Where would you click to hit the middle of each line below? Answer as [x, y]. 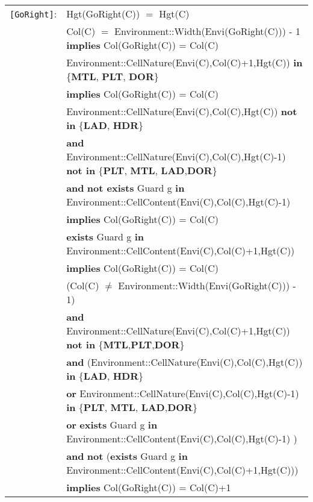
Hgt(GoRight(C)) [103, 14]
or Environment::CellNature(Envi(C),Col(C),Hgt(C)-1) [183, 393]
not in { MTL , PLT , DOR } [126, 344]
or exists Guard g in [112, 425]
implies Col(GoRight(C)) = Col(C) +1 [149, 487]
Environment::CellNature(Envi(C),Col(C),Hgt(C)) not [182, 111]
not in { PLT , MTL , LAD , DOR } [142, 170]
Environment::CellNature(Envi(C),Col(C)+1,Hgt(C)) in [184, 62]
